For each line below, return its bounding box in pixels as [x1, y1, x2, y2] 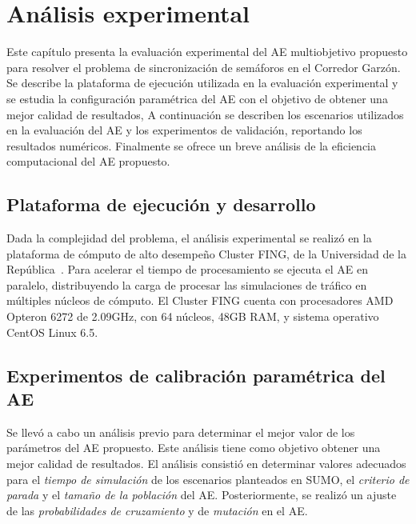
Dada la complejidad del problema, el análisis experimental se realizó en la [6, 230, 372, 246]
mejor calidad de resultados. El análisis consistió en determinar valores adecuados [6, 455, 406, 472]
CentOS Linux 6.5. [6, 323, 98, 340]
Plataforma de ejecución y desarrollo [6, 192, 316, 217]
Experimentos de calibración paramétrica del [6, 362, 386, 387]
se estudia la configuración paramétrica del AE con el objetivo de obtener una [6, 90, 388, 106]
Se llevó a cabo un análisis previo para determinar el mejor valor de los [6, 423, 355, 440]
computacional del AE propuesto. [6, 153, 170, 170]
